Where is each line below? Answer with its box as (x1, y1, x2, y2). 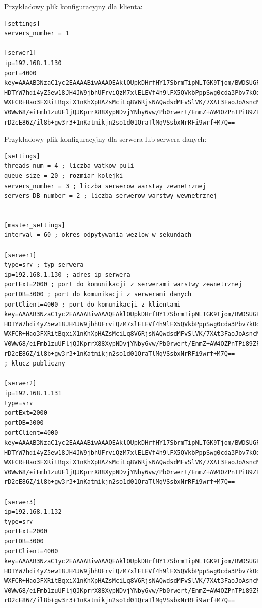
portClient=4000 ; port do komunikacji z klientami (4, 300, 181, 308)
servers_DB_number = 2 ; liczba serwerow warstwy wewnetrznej (4, 192, 217, 200)
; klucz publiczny (4, 360, 65, 368)
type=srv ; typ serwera (4, 261, 84, 269)
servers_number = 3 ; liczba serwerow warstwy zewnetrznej (4, 182, 206, 190)
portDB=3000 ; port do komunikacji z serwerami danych (4, 291, 192, 298)
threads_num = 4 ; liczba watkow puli (4, 162, 134, 170)
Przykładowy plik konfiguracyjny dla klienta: (4, 1, 143, 11)
